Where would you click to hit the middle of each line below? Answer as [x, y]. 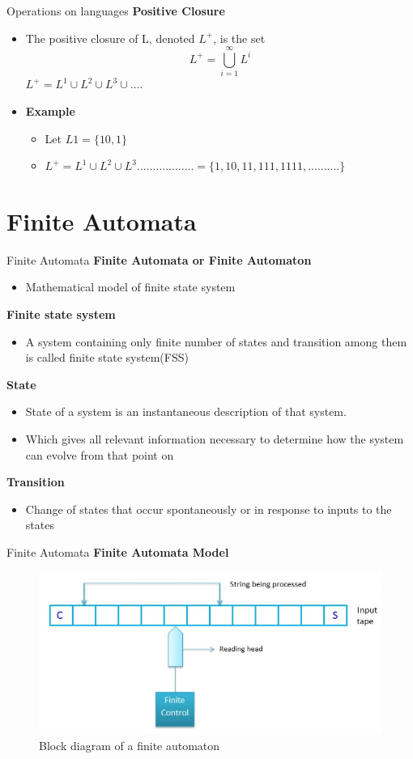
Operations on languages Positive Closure [116, 11]
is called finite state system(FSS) [107, 357]
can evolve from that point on [100, 454]
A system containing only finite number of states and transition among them [216, 341]
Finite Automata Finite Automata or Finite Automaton [159, 259]
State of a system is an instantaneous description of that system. [186, 411]
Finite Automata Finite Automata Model [118, 551]
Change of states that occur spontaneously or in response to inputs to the [209, 509]
